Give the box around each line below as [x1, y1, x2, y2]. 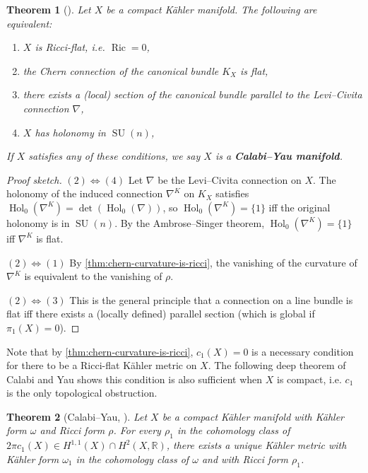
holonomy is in [6, 215, 70, 230]
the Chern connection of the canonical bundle [23, 63, 219, 78]
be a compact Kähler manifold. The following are [106, 2, 317, 16]
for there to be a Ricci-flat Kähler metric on [6, 358, 197, 373]
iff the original [268, 199, 331, 214]
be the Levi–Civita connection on [158, 172, 302, 187]
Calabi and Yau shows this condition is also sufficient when [6, 371, 263, 386]
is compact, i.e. [277, 371, 342, 386]
